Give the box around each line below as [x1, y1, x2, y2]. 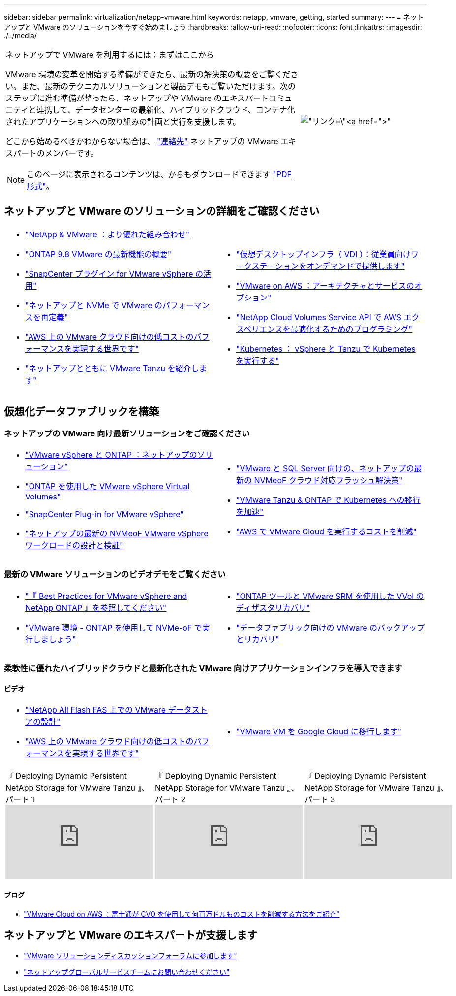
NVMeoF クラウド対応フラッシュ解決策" [254, 475, 403, 486]
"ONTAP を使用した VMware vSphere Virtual [25, 481, 190, 492]
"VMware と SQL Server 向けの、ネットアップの [236, 464, 414, 474]
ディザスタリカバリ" [236, 602, 310, 613]
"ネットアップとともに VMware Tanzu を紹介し [25, 363, 199, 373]
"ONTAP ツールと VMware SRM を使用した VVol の [236, 591, 424, 601]
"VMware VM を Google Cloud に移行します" [236, 727, 402, 737]
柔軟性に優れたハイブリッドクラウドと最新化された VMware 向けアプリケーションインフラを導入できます [4, 664, 402, 674]
